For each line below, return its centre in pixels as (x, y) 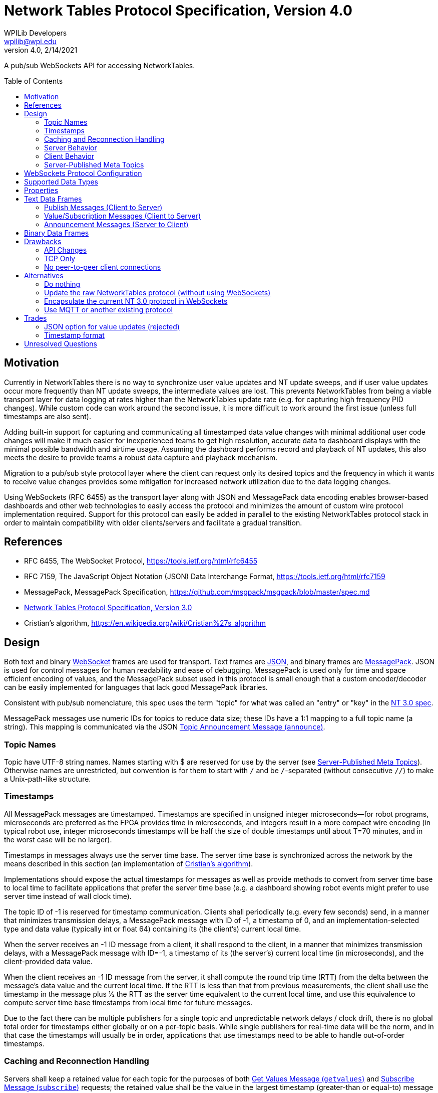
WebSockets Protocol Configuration (83, 173)
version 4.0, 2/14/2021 (41, 50)
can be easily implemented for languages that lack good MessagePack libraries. (136, 687)
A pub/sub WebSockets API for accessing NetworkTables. (100, 65)
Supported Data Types (61, 181)
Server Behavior (71, 147)
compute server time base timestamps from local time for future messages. (128, 1002)
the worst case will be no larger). (58, 839)
